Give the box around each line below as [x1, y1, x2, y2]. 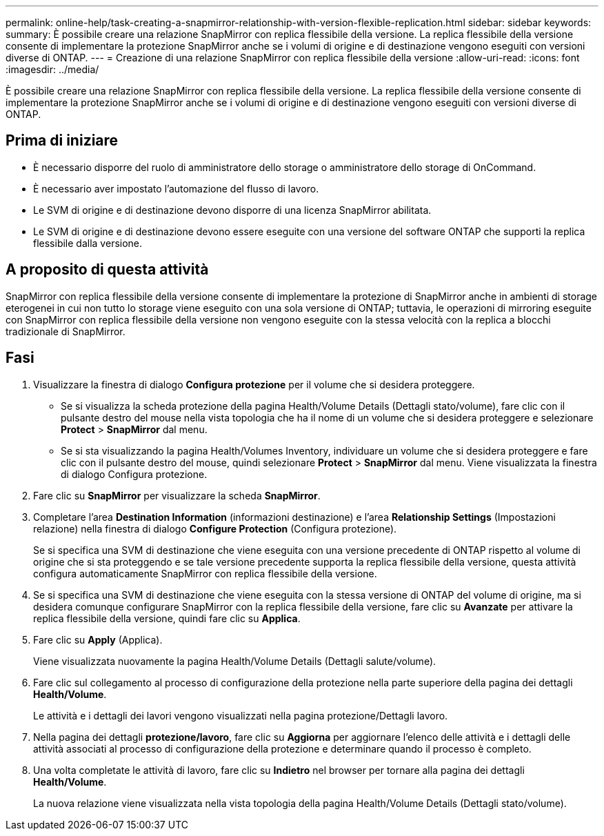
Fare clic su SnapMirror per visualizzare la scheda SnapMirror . [33, 489, 321, 501]
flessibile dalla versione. [33, 237, 143, 249]
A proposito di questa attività [6, 261, 209, 279]
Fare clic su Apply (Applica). [33, 633, 163, 646]
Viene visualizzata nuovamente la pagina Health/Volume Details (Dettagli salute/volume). [33, 655, 436, 667]
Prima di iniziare [6, 132, 119, 150]
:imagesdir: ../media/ [6, 63, 99, 75]
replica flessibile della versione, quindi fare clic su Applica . [33, 612, 301, 624]
